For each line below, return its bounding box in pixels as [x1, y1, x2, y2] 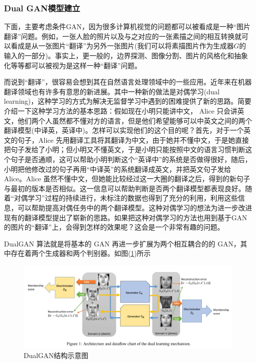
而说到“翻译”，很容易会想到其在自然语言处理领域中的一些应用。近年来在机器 [4, 77, 252, 87]
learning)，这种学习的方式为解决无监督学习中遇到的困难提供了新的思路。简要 [4, 96, 252, 106]
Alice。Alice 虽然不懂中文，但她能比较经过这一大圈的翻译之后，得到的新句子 [4, 173, 251, 184]
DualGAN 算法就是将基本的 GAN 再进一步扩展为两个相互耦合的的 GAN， [4, 238, 240, 248]
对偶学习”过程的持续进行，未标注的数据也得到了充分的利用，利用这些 [14, 193, 238, 203]
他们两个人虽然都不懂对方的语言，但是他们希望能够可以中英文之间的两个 [17, 115, 252, 125]
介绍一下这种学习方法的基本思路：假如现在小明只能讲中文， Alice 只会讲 [4, 105, 238, 116]
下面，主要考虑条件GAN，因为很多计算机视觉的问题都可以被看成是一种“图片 [4, 21, 251, 32]
